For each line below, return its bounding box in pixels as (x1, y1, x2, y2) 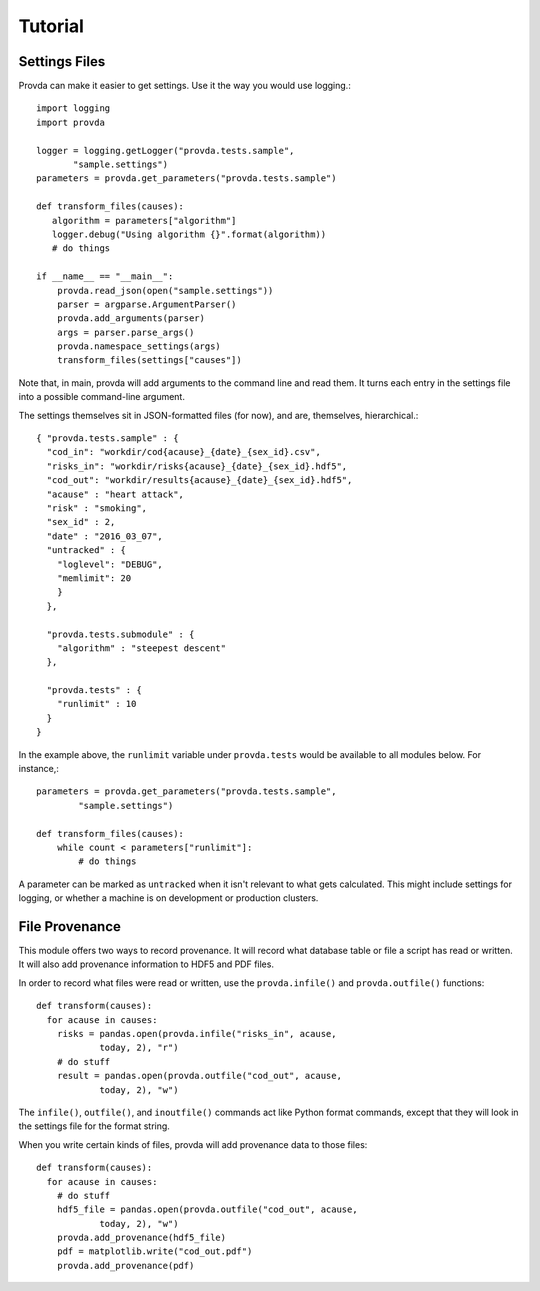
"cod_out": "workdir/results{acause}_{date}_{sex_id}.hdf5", (46, 475, 353, 486)
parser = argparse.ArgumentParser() (56, 298, 237, 310)
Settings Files (18, 53, 106, 70)
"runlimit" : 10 (56, 698, 137, 710)
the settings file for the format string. (18, 1120, 170, 1132)
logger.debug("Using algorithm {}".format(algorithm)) (51, 228, 327, 240)
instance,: (18, 763, 60, 775)
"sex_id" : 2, (46, 516, 116, 528)
